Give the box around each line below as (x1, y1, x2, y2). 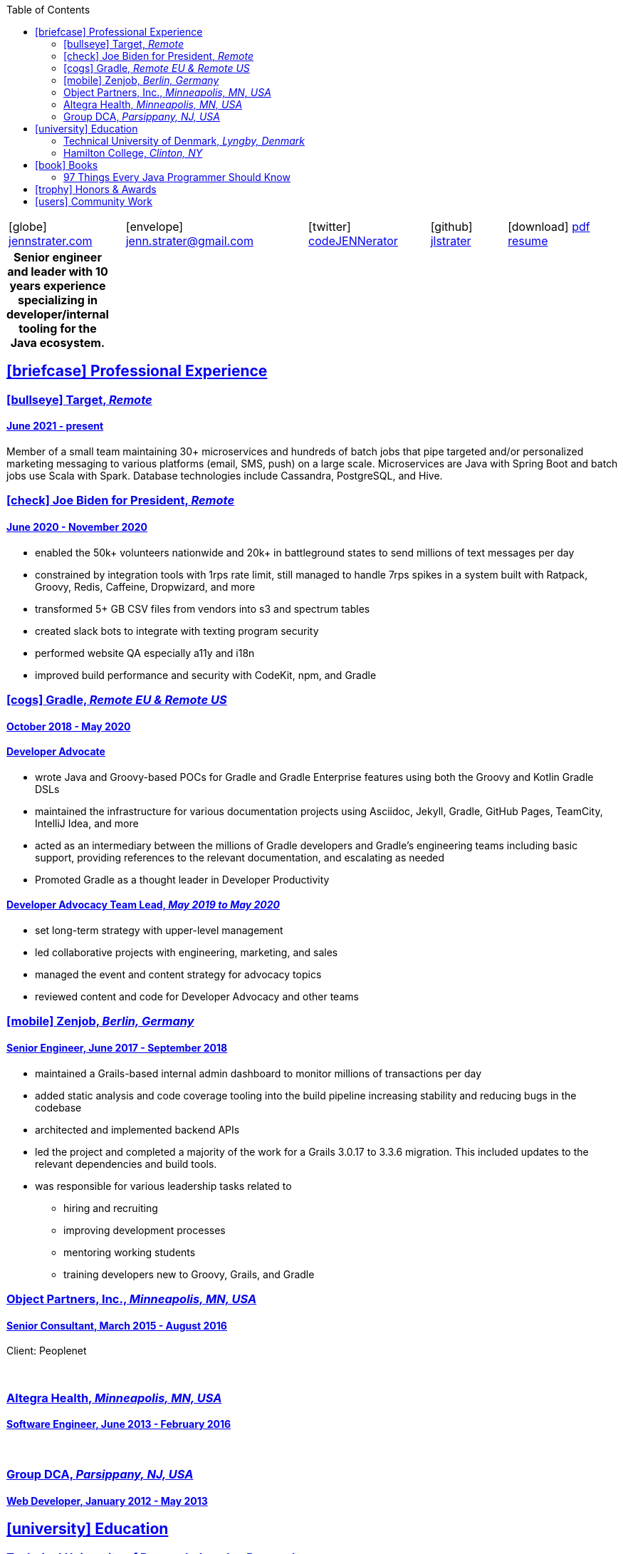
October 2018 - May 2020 (6, 720, 131, 732)
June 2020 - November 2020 (6, 521, 147, 534)
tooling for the (19, 321, 97, 336)
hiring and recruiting (63, 1201, 158, 1214)
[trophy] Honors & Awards (35, 183, 157, 195)
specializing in (17, 293, 98, 307)
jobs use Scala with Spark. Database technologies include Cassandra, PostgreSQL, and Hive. (6, 470, 443, 482)
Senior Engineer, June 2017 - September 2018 (6, 1042, 228, 1055)
